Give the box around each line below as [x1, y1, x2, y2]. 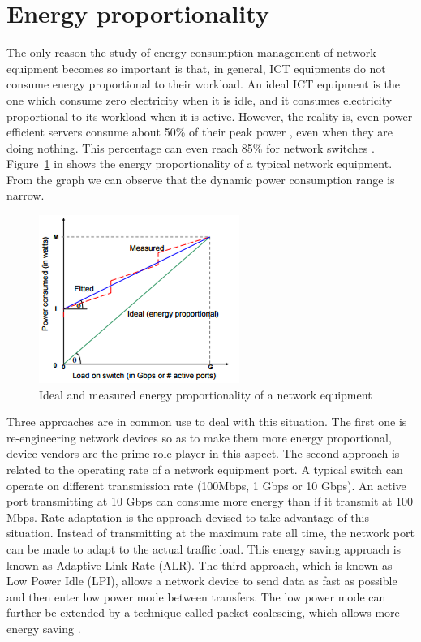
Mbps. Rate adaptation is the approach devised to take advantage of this [6, 508, 369, 525]
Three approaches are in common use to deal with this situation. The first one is [6, 413, 407, 430]
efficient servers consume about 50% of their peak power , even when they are [6, 123, 393, 140]
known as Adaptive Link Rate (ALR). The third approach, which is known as [6, 556, 393, 573]
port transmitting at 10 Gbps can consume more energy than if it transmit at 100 [6, 493, 414, 510]
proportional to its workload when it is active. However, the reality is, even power [6, 107, 413, 124]
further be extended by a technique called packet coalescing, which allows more [6, 604, 400, 621]
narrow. [6, 187, 45, 204]
